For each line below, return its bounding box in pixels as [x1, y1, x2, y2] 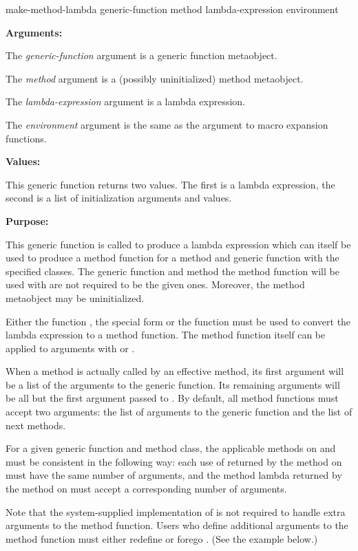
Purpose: [6, 213, 49, 228]
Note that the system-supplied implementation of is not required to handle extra [6, 504, 346, 519]
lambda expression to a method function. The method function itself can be [6, 327, 326, 342]
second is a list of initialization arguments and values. [6, 191, 232, 205]
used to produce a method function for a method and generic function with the [6, 250, 339, 265]
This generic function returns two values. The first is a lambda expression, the [6, 177, 335, 191]
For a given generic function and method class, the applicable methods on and [6, 441, 336, 455]
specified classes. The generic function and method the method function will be [6, 263, 339, 278]
